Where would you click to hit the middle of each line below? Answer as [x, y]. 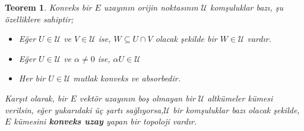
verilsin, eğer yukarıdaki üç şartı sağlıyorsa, [84, 109]
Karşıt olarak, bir [36, 98]
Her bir [32, 78]
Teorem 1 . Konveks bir [48, 7]
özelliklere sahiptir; [39, 19]
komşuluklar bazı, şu [246, 7]
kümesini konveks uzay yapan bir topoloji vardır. [105, 121]
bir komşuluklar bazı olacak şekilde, [236, 109]
